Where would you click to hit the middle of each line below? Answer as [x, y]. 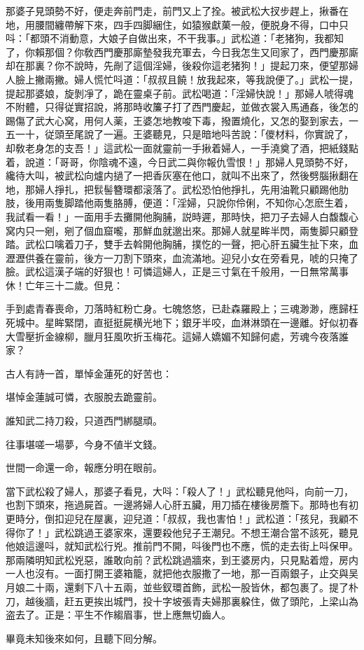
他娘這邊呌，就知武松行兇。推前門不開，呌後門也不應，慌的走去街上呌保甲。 [182, 546]
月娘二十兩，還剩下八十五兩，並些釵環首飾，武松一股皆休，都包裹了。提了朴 [182, 587]
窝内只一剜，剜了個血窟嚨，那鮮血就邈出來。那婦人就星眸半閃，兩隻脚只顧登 [182, 230]
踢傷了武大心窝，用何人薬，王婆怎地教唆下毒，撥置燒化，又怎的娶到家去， [177, 120]
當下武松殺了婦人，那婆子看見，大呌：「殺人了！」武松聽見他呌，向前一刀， [180, 491]
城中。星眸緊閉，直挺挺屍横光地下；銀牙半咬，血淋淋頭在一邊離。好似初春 [187, 323]
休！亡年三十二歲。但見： [64, 285]
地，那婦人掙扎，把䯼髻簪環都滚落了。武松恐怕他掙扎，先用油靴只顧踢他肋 [177, 189]
